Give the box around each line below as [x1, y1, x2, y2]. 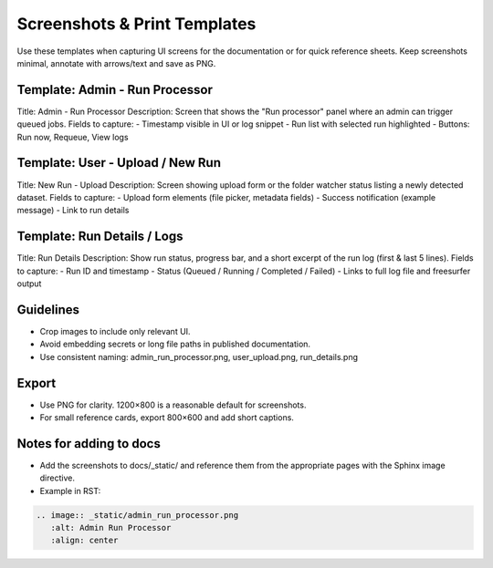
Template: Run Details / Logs [16, 229, 184, 244]
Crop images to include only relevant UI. [39, 325, 191, 336]
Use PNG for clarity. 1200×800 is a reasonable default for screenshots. [39, 399, 307, 410]
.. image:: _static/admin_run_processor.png [36, 510, 239, 520]
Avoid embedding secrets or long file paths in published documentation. [39, 338, 310, 350]
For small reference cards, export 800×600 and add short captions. [39, 411, 294, 423]
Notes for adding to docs [16, 436, 162, 451]
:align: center [50, 535, 119, 546]
